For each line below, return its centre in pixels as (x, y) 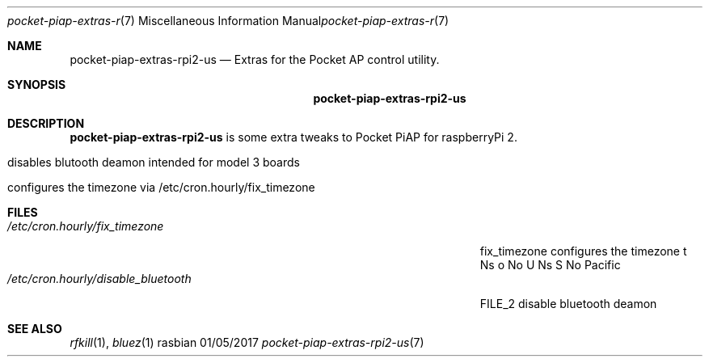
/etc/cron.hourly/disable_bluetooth (99, 279)
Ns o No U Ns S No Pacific (550, 265)
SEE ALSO (35, 329)
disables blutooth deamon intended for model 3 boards (154, 162)
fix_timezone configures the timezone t (583, 251)
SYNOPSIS (37, 84)
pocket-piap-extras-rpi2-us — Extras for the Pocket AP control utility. (255, 59)
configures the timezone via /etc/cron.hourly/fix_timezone (161, 187)
